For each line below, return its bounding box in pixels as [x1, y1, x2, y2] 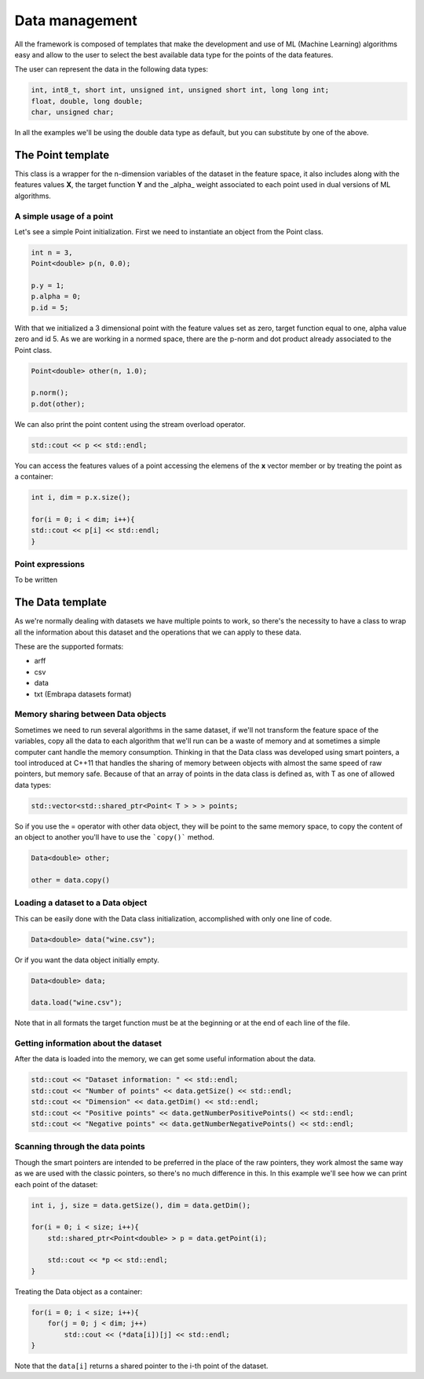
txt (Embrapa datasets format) [34, 689, 132, 699]
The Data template [14, 596, 108, 609]
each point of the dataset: [14, 1179, 98, 1189]
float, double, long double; [31, 97, 144, 105]
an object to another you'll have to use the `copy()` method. [14, 833, 215, 842]
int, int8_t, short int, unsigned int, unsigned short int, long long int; [31, 86, 330, 94]
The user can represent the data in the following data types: [14, 64, 208, 74]
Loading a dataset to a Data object [14, 897, 148, 908]
